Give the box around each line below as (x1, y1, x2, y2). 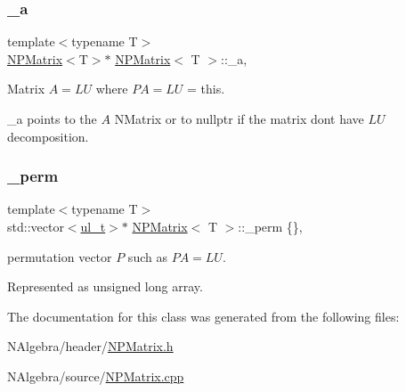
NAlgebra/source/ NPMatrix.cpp (7, 366, 184, 385)
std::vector (7, 217, 64, 235)
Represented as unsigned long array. (7, 277, 203, 296)
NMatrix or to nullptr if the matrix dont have (114, 110, 364, 127)
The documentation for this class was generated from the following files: (7, 306, 400, 325)
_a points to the (7, 110, 97, 127)
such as (127, 247, 167, 265)
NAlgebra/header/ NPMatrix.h (7, 337, 174, 355)
